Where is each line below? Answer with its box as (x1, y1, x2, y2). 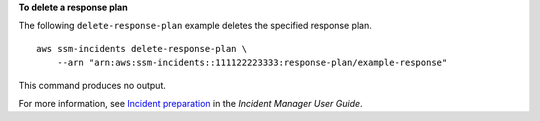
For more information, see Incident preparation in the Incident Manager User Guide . (18, 97, 364, 109)
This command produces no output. (18, 79, 167, 91)
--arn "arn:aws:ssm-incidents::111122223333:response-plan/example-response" (56, 57, 448, 69)
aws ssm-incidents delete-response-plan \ (36, 43, 248, 54)
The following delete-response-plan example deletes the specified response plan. (18, 20, 372, 32)
